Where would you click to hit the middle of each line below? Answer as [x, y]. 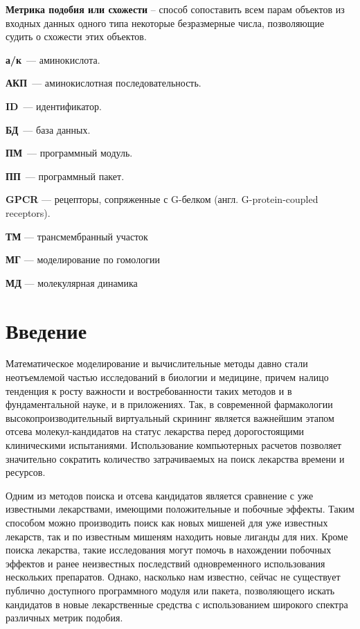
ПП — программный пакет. [65, 176]
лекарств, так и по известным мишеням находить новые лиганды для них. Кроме [177, 536]
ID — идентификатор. [54, 106]
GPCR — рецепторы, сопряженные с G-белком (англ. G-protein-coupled [162, 199]
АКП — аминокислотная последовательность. [103, 83]
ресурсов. [26, 472]
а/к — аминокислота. [53, 59]
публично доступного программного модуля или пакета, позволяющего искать [170, 590]
